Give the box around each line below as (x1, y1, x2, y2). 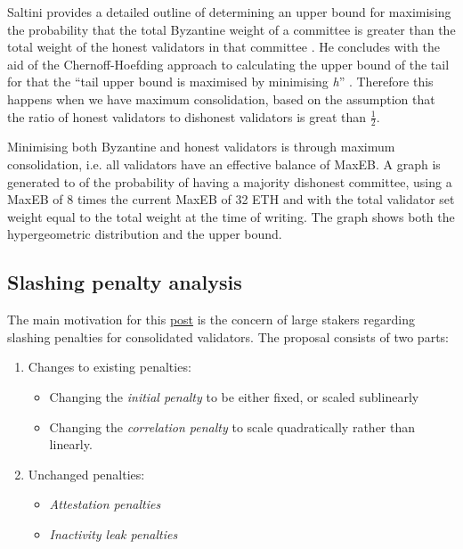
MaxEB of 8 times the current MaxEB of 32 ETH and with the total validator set (7, 190, 455, 209)
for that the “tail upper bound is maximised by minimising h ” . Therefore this (7, 72, 434, 91)
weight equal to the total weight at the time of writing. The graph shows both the (7, 207, 455, 225)
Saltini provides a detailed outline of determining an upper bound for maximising (7, 3, 451, 20)
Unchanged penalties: (28, 464, 145, 483)
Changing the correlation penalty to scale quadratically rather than (49, 417, 416, 436)
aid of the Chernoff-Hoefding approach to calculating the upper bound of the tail (7, 54, 450, 73)
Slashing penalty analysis (7, 268, 242, 296)
